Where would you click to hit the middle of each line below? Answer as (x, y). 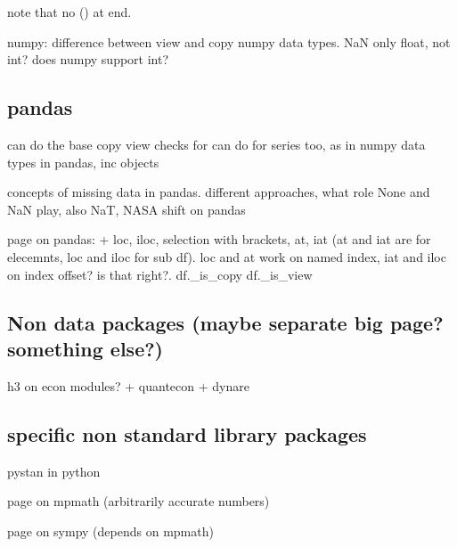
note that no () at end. (69, 12)
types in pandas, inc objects (83, 162)
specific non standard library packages (187, 433)
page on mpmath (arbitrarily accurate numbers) (139, 501)
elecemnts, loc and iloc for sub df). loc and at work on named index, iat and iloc (227, 256)
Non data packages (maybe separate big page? (225, 322)
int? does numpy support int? (88, 59)
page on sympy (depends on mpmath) (110, 531)
